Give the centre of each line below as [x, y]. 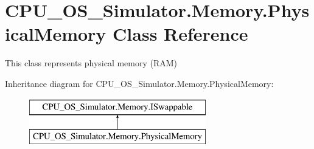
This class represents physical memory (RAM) [91, 63]
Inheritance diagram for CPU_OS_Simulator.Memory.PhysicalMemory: [139, 83]
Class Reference [180, 34]
